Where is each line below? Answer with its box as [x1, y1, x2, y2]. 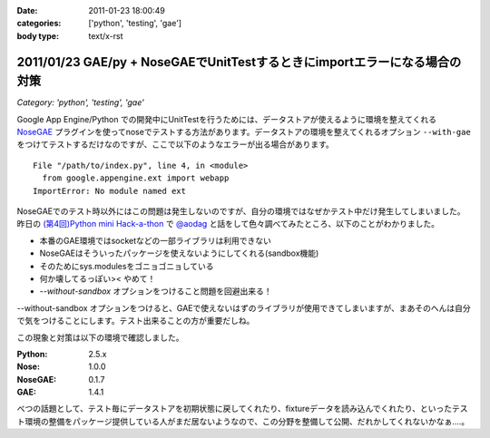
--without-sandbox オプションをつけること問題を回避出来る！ [39, 286, 272, 297]
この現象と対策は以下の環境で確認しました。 [16, 332, 184, 343]
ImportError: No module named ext [33, 186, 186, 196]
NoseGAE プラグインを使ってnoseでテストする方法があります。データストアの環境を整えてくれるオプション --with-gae [16, 127, 471, 138]
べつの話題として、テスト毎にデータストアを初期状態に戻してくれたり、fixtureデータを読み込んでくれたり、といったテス [16, 404, 468, 414]
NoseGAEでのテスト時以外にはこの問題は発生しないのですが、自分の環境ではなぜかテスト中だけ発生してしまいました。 [16, 206, 465, 217]
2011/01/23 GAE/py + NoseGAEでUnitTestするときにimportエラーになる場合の [16, 54, 462, 70]
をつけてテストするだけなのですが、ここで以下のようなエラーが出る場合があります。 [16, 139, 335, 150]
